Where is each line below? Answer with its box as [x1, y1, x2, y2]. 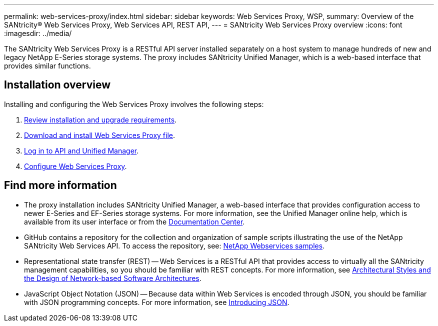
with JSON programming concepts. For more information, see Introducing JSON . [24, 297, 289, 306]
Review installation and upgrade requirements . [24, 115, 177, 124]
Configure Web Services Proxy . [24, 161, 127, 170]
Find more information [4, 179, 117, 192]
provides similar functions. [4, 61, 91, 70]
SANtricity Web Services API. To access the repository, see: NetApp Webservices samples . [24, 241, 325, 250]
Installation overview [4, 78, 111, 91]
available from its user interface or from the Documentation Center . [24, 217, 245, 226]
